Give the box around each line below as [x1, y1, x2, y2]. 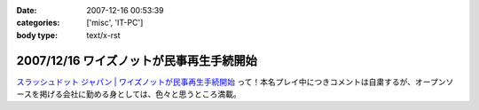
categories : [16, 18, 60, 28]
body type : [16, 29, 58, 40]
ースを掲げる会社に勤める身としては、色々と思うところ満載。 [16, 89, 241, 99]
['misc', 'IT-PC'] [86, 18, 144, 28]
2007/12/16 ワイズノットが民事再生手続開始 [16, 53, 257, 68]
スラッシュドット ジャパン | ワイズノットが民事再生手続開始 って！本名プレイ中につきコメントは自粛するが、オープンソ [16, 76, 454, 87]
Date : [16, 5, 37, 15]
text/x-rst [86, 29, 121, 40]
